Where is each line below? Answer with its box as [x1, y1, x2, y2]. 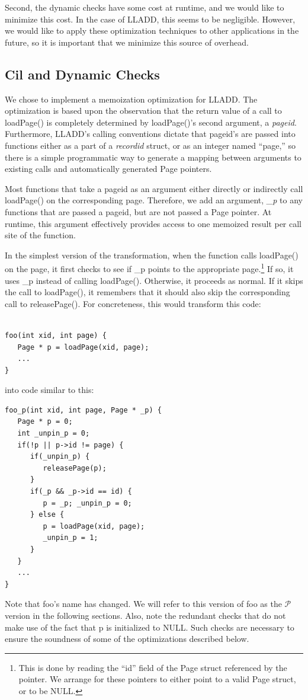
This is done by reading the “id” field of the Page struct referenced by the [18, 661, 287, 673]
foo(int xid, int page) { [5, 331, 107, 340]
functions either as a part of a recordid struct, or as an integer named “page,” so [5, 139, 296, 151]
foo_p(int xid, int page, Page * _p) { [5, 405, 162, 414]
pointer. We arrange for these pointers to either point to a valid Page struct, [18, 673, 296, 685]
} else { [30, 510, 65, 519]
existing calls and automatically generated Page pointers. [5, 162, 212, 175]
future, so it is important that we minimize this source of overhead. [5, 36, 249, 48]
